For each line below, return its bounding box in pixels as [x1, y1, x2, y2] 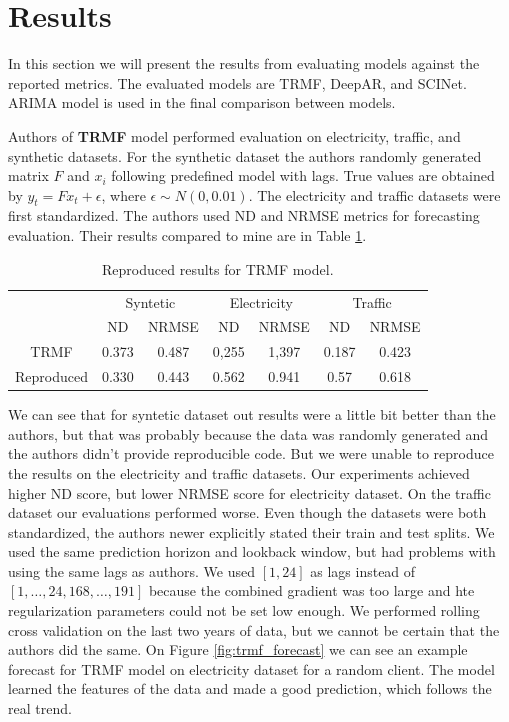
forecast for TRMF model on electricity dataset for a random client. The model [8, 658, 495, 679]
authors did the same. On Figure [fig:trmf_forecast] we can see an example [8, 639, 468, 660]
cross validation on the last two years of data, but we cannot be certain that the [8, 619, 500, 640]
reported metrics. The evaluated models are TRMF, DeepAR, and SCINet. [8, 72, 467, 93]
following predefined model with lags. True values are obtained [111, 165, 495, 186]
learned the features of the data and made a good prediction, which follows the [8, 678, 492, 699]
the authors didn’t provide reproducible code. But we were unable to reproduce [8, 443, 494, 464]
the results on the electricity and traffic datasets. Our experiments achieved [8, 462, 470, 483]
